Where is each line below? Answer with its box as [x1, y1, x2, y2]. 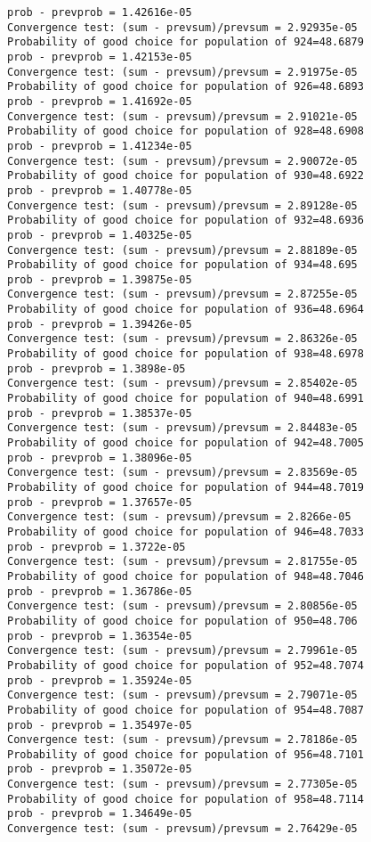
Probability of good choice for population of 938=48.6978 [7, 347, 364, 361]
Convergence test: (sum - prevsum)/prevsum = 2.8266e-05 [7, 511, 351, 524]
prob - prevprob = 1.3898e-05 [7, 362, 186, 375]
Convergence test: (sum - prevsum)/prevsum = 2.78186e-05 [7, 733, 358, 747]
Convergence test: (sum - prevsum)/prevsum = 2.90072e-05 [7, 154, 358, 168]
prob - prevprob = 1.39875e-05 [7, 273, 192, 286]
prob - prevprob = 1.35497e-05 [7, 718, 192, 732]
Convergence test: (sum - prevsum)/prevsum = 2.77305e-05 [7, 778, 358, 791]
